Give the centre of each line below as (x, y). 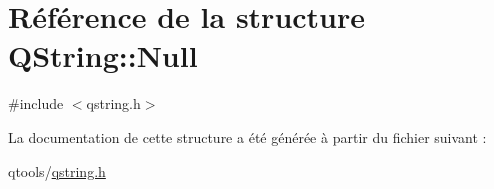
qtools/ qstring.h (57, 170)
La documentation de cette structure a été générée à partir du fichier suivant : (247, 136)
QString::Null (103, 55)
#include (36, 103)
